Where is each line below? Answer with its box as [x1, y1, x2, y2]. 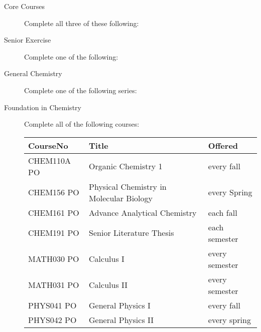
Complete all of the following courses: [24, 119, 140, 129]
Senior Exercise [4, 35, 51, 45]
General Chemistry [4, 68, 62, 79]
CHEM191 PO [28, 227, 79, 239]
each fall [208, 206, 237, 218]
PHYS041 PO [28, 299, 77, 311]
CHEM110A [28, 154, 71, 166]
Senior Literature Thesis [89, 227, 174, 239]
